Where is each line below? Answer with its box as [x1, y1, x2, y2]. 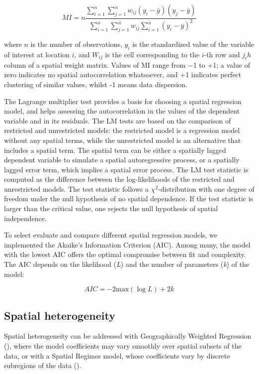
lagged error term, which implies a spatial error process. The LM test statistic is [4, 164, 249, 174]
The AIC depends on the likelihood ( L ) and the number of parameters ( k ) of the [4, 259, 250, 269]
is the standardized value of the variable [132, 39, 255, 49]
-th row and [204, 49, 240, 59]
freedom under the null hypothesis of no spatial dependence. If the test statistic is [4, 193, 254, 204]
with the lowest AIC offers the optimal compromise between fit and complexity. [4, 249, 246, 259]
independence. [4, 213, 47, 223]
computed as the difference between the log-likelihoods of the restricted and [4, 174, 235, 184]
